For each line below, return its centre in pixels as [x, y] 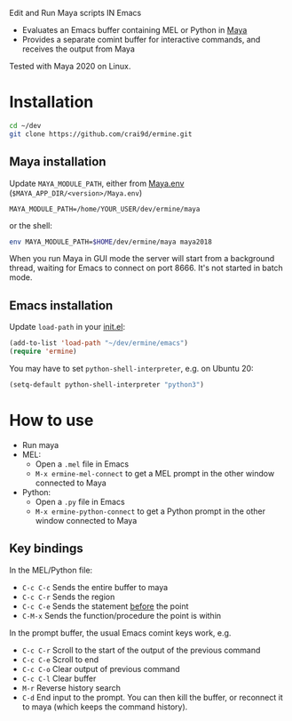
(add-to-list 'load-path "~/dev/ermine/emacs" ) [99, 343]
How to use [51, 421]
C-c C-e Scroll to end [60, 659]
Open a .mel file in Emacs [82, 464]
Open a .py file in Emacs [80, 501]
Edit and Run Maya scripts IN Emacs [75, 13]
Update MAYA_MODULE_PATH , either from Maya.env [97, 183]
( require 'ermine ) [43, 352]
